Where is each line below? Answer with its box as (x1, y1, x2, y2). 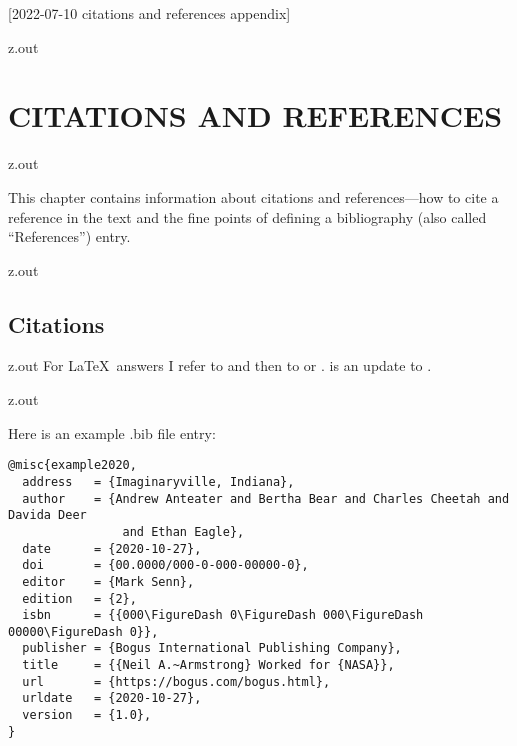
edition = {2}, (22, 591, 137, 606)
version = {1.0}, (22, 708, 152, 723)
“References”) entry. (8, 226, 131, 247)
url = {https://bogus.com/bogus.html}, (22, 674, 331, 689)
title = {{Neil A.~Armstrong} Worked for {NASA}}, (22, 658, 395, 673)
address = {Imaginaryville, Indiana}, (22, 474, 295, 489)
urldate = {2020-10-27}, (22, 691, 202, 706)
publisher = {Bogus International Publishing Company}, (22, 641, 402, 656)
